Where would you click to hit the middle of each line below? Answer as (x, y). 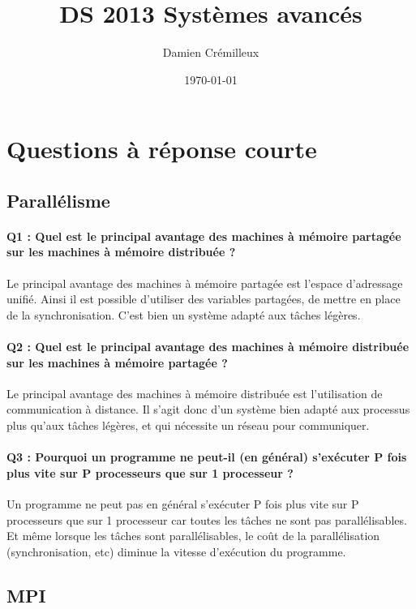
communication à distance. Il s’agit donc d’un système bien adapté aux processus (208, 409)
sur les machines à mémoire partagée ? (117, 362)
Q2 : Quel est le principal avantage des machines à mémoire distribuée (208, 347)
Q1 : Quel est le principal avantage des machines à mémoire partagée (204, 236)
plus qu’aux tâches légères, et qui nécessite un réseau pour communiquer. (188, 425)
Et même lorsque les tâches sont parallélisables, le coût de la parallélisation (193, 536)
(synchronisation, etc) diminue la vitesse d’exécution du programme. (176, 551)
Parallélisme (58, 200)
